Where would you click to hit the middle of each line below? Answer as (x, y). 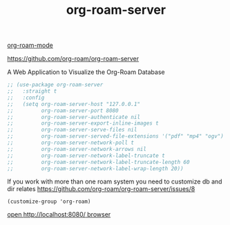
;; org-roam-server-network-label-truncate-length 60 (98, 162)
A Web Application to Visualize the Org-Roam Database (86, 72)
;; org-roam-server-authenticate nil (74, 117)
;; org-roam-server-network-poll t (71, 143)
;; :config (26, 98)
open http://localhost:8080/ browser (59, 215)
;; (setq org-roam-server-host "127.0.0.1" (74, 104)
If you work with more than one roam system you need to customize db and (115, 181)
